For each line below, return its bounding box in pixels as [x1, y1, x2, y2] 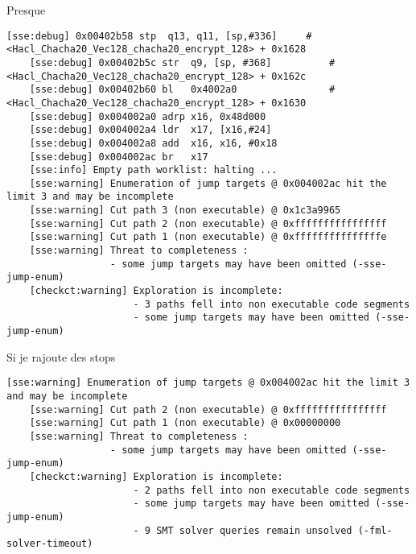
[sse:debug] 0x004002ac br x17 [29, 151, 208, 163]
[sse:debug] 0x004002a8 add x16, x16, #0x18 [29, 137, 278, 149]
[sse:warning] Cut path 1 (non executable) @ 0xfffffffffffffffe [29, 231, 387, 243]
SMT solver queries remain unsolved [156, 524, 352, 536]
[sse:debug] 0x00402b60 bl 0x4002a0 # [29, 84, 336, 96]
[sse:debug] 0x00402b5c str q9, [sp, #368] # [29, 56, 336, 68]
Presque [6, 2, 46, 18]
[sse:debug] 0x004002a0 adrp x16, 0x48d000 [29, 110, 266, 122]
